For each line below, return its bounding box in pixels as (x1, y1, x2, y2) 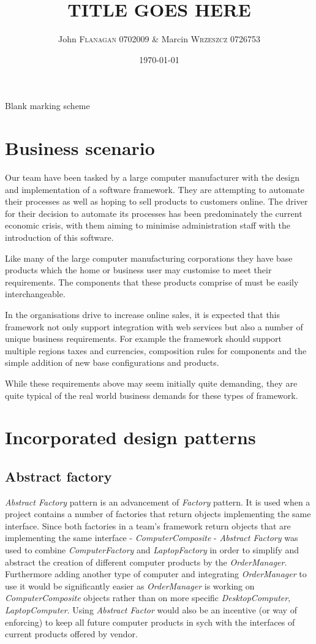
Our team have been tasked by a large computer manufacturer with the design (5, 171, 299, 184)
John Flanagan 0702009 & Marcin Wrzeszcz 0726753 (58, 32, 261, 45)
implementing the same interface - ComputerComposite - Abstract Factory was (5, 531, 298, 544)
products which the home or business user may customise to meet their (5, 263, 272, 276)
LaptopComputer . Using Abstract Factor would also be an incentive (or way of (5, 604, 297, 616)
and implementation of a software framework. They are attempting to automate (5, 183, 305, 195)
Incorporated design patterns (5, 425, 256, 450)
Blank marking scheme (5, 99, 90, 112)
